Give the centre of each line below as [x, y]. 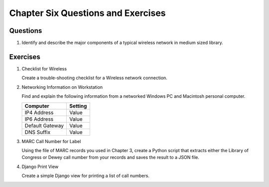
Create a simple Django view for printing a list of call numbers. [85, 176]
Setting [78, 106]
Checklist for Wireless [44, 69]
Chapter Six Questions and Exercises [88, 13]
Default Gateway [44, 126]
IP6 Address [39, 119]
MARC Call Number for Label [51, 141]
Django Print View [40, 167]
